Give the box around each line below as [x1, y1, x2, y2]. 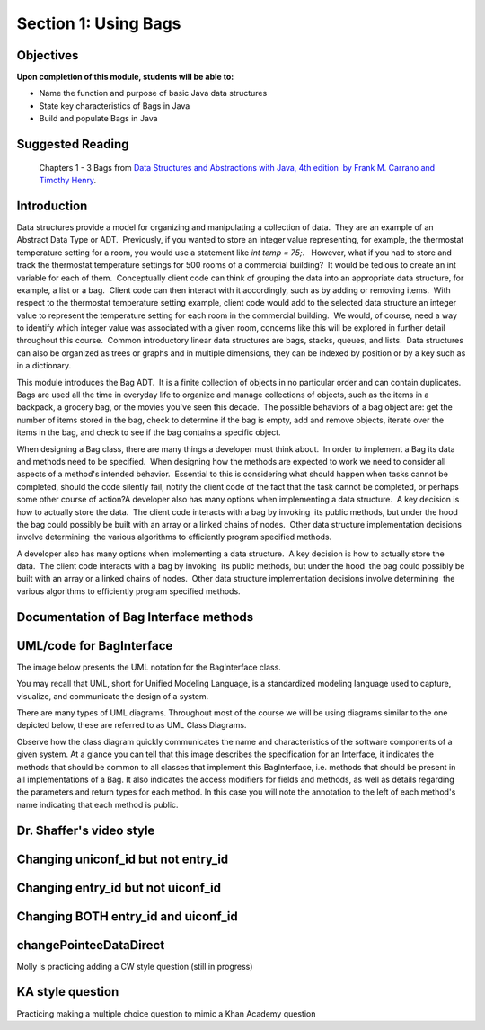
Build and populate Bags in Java [39, 113, 158, 124]
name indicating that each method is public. [16, 799, 179, 810]
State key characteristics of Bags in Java [39, 100, 190, 111]
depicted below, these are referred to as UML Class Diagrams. [16, 720, 247, 731]
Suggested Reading [16, 137, 129, 152]
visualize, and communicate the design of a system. [16, 690, 209, 701]
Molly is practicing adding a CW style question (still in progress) [16, 961, 253, 972]
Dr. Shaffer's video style [16, 822, 155, 838]
